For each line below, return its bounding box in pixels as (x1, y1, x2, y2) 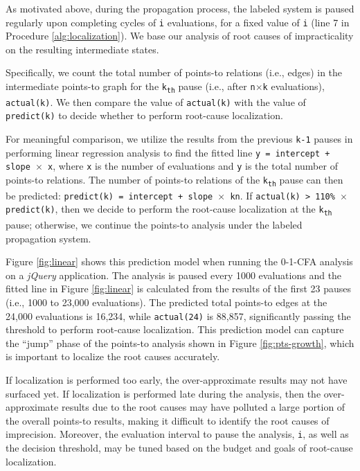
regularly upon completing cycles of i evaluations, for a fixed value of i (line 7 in (6, 15, 350, 29)
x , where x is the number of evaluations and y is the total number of (48, 159, 338, 173)
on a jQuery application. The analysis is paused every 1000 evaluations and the (6, 267, 342, 282)
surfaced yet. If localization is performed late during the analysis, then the (6, 386, 321, 400)
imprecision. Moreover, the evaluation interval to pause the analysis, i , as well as (6, 427, 349, 441)
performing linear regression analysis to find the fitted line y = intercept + (6, 145, 330, 159)
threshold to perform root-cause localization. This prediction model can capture (6, 322, 344, 337)
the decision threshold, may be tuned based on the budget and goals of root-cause (6, 441, 353, 455)
